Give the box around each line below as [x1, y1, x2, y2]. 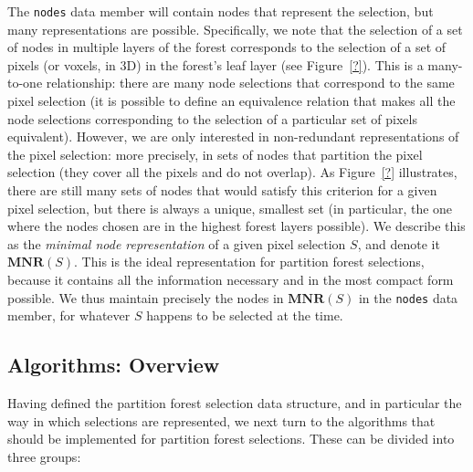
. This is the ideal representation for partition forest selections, [74, 252, 425, 271]
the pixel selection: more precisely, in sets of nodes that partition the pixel [7, 144, 423, 163]
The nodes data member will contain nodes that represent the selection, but [7, 2, 434, 20]
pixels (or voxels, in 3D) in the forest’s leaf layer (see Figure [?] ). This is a [7, 55, 424, 74]
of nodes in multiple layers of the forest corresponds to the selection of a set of [7, 37, 447, 57]
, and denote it [357, 234, 440, 253]
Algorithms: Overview [7, 351, 220, 379]
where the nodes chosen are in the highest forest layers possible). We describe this [7, 216, 466, 236]
